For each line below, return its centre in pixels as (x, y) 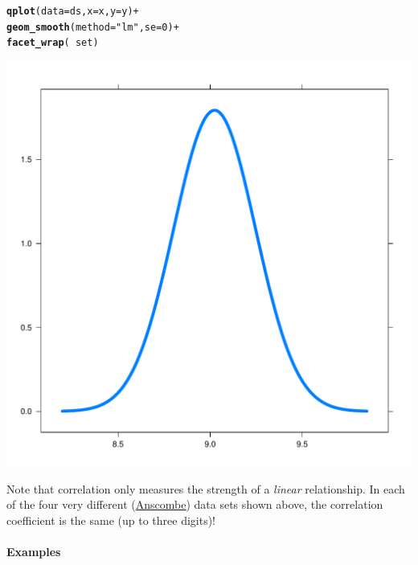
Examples (34, 551)
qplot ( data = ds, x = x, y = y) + (73, 11)
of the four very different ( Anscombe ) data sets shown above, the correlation (195, 504)
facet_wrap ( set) (53, 43)
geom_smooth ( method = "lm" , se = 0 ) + (93, 27)
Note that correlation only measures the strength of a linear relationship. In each (206, 488)
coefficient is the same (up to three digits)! (111, 520)
